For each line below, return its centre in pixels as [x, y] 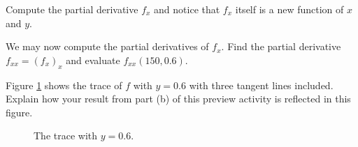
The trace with [66, 136]
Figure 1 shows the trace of [64, 85]
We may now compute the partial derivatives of [107, 46]
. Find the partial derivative [281, 46]
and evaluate [93, 60]
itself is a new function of [289, 9]
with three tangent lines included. [261, 85]
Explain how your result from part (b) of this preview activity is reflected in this [178, 99]
